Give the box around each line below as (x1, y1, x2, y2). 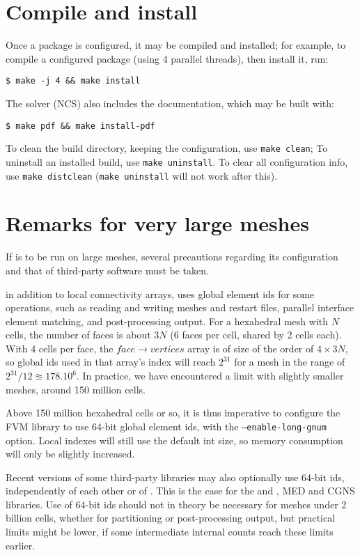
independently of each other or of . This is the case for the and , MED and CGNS (6, 483, 355, 498)
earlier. (6, 538, 36, 552)
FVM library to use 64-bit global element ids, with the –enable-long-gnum (6, 419, 327, 433)
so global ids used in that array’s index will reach (6, 354, 216, 369)
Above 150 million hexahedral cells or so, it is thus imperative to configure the (6, 405, 341, 420)
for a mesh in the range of (234, 354, 345, 369)
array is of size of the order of (187, 341, 314, 355)
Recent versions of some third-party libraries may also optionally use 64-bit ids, (6, 469, 345, 484)
